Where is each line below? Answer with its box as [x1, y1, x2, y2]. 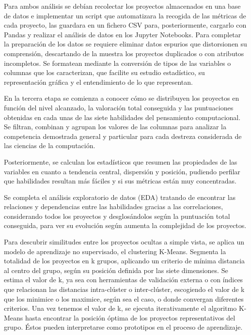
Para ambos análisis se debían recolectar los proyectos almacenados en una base [4, 1, 241, 11]
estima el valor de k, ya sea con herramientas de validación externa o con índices [4, 274, 243, 285]
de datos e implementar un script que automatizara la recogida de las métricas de [4, 10, 246, 20]
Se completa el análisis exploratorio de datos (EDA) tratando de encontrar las [4, 192, 236, 202]
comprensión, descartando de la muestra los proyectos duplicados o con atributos [4, 48, 244, 58]
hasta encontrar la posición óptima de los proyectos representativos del [25, 312, 235, 322]
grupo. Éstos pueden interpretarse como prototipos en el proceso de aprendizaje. [4, 322, 243, 332]
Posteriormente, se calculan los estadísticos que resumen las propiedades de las [4, 156, 237, 167]
